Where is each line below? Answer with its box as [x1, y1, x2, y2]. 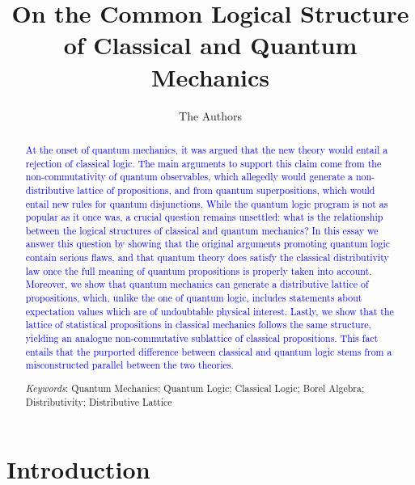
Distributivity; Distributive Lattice [25, 394, 172, 408]
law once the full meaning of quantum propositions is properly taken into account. [25, 264, 372, 277]
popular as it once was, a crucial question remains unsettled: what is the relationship [25, 210, 383, 224]
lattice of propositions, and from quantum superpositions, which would [77, 183, 375, 196]
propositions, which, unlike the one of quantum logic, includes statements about [25, 291, 362, 305]
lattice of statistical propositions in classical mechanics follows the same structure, [25, 318, 371, 331]
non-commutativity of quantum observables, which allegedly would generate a [25, 170, 353, 183]
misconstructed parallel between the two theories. [25, 358, 234, 372]
